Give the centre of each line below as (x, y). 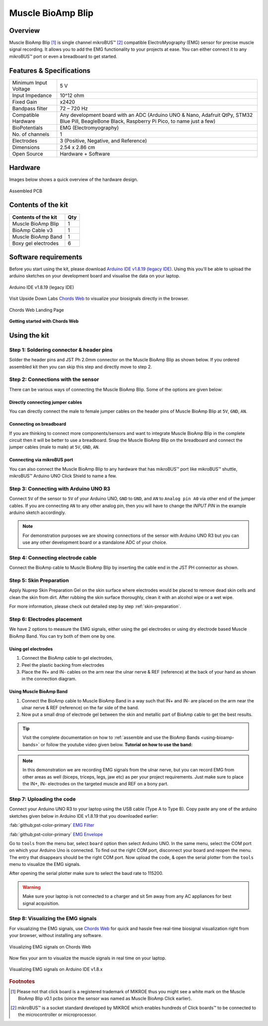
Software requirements (46, 257)
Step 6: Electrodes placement (46, 619)
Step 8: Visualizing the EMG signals (53, 919)
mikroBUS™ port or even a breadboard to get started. (63, 56)
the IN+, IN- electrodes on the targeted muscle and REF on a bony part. (96, 784)
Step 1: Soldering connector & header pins (61, 349)
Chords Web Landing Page (36, 310)
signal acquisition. (41, 903)
